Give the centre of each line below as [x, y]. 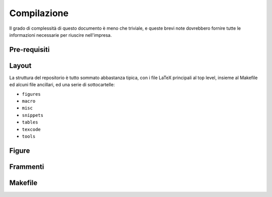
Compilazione [39, 13]
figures [31, 94]
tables [30, 122]
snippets [33, 115]
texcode [31, 129]
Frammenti [27, 167]
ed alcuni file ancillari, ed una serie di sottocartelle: [62, 85]
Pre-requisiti [29, 50]
